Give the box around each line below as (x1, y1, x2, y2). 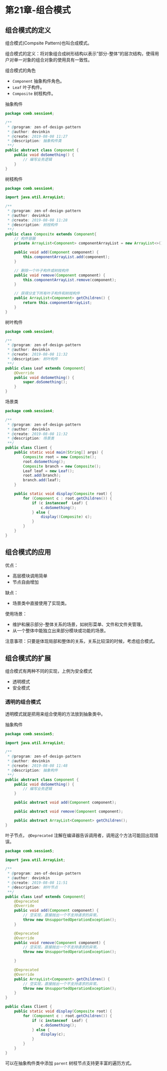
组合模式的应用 (5, 548, 51, 557)
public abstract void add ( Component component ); (14, 800, 117, 805)
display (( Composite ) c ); (40, 514, 92, 519)
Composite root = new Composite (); (23, 454, 97, 460)
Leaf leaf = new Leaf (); (23, 469, 75, 474)
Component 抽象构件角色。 (12, 78, 65, 84)
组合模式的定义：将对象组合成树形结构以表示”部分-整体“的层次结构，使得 (5, 51, 155, 56)
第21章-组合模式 (5, 4, 71, 16)
